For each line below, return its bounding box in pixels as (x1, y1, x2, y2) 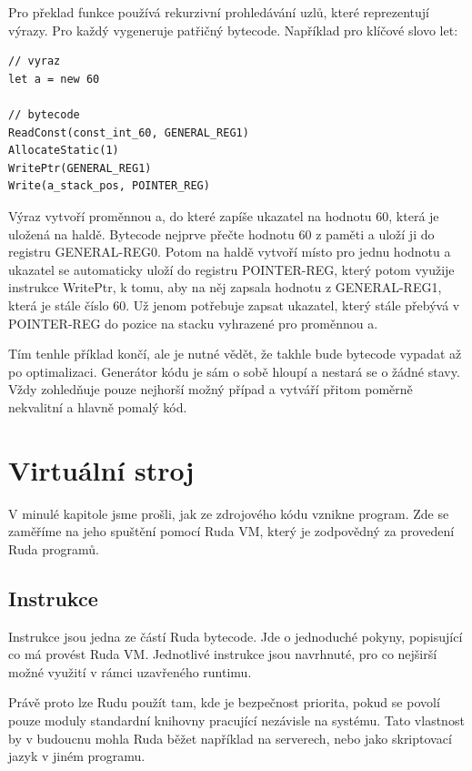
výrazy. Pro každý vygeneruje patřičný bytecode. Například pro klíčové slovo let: (8, 20, 458, 39)
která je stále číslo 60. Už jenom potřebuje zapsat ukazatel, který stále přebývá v (8, 295, 460, 314)
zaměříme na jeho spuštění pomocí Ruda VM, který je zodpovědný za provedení (8, 522, 455, 541)
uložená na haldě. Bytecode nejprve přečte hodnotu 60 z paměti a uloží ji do (8, 224, 435, 243)
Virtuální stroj (8, 451, 195, 488)
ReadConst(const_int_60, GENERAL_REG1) (8, 126, 249, 139)
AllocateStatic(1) (8, 144, 119, 157)
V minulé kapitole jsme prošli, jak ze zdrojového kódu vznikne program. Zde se (8, 503, 449, 522)
